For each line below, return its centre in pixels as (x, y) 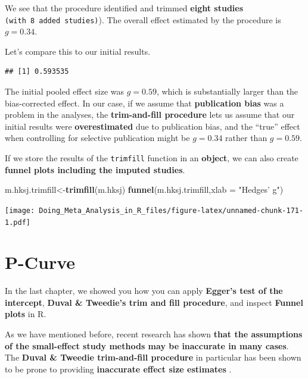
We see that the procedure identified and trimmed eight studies (124, 8)
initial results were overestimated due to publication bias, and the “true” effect (153, 126)
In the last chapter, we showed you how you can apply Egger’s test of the (144, 291)
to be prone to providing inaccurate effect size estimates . (118, 369)
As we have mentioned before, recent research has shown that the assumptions (154, 334)
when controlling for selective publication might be (97, 138)
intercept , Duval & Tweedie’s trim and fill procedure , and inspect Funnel (154, 302)
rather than (246, 138)
